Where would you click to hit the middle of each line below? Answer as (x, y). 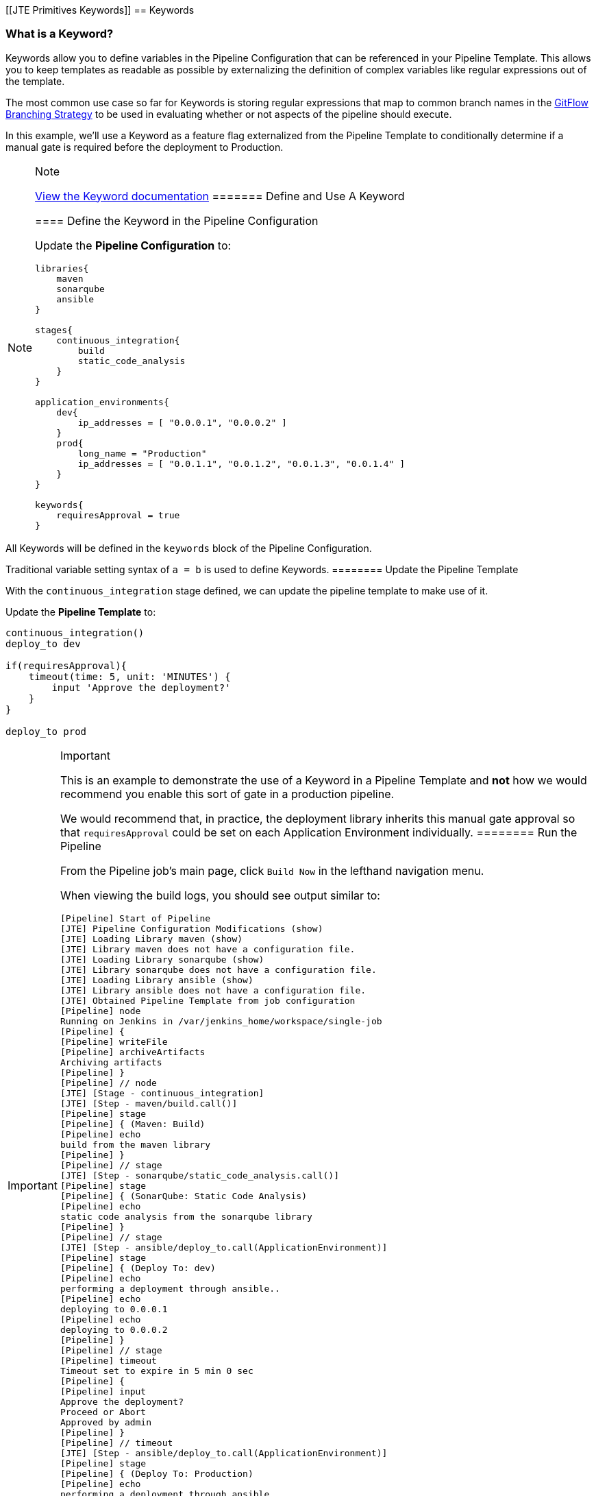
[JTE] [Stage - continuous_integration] (162, 1093)
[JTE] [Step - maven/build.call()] (149, 1103)
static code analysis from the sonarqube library (186, 1216)
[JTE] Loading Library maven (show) (151, 939)
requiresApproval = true (118, 515)
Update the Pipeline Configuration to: (133, 245)
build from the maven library (135, 1144)
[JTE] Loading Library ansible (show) (157, 980)
